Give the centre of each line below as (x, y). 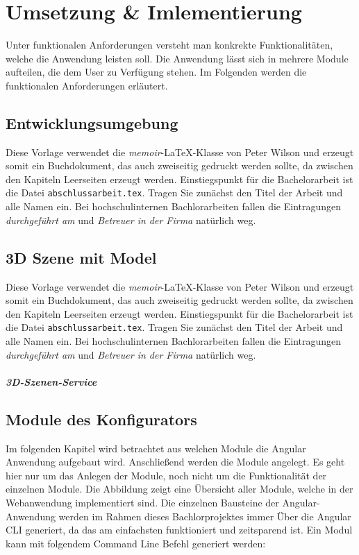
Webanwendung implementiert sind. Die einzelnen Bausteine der (142, 502)
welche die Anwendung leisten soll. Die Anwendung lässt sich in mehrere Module (177, 58)
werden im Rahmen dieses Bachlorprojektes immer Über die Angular (205, 516)
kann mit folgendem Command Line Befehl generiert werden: (136, 543)
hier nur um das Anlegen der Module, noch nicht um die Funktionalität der (166, 475)
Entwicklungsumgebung (92, 122)
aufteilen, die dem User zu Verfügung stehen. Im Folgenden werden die (156, 72)
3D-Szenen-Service (51, 381)
